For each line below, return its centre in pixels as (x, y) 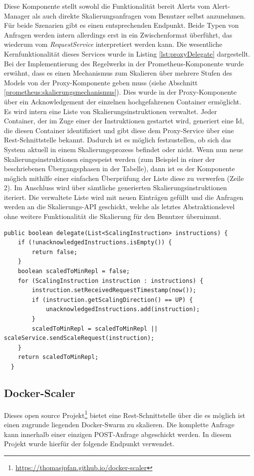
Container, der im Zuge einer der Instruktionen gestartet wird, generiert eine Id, (124, 121)
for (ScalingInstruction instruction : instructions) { (111, 281)
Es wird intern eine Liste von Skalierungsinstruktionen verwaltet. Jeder (110, 111)
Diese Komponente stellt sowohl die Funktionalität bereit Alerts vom (107, 6)
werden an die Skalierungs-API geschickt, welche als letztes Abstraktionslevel (119, 207)
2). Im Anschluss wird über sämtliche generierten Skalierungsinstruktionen (116, 188)
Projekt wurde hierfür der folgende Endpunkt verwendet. (89, 444)
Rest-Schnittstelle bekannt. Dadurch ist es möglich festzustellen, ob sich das (117, 140)
